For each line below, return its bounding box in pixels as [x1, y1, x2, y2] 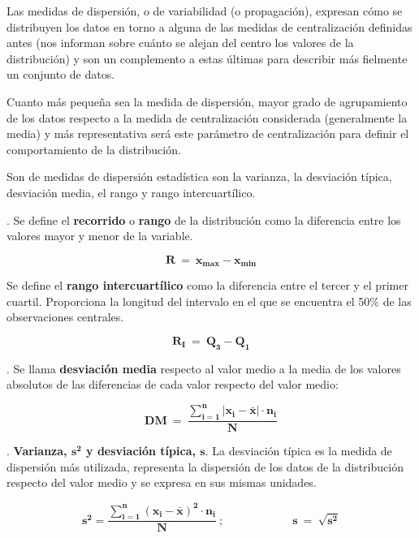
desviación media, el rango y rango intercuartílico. [6, 183, 256, 200]
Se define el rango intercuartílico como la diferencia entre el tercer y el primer [6, 277, 408, 294]
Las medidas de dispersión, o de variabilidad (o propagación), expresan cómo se [6, 2, 403, 19]
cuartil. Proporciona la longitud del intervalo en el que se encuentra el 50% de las [6, 292, 412, 309]
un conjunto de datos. [6, 66, 115, 83]
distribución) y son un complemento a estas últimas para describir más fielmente [6, 49, 408, 67]
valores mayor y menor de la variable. [6, 227, 193, 244]
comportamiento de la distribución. [6, 140, 181, 157]
